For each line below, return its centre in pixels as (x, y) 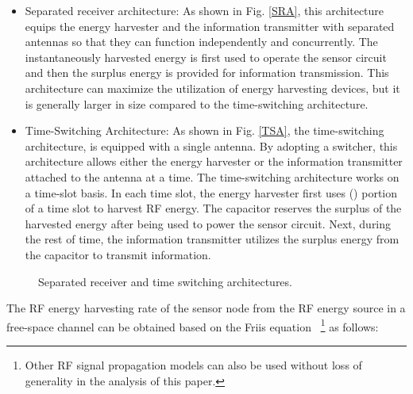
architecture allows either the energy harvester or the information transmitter (214, 161)
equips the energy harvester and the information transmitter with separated (210, 26)
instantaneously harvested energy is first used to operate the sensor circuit (206, 57)
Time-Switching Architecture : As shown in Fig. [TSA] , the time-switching (205, 130)
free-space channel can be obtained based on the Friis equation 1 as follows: (193, 325)
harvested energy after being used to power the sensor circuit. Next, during (208, 223)
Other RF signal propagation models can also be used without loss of (193, 364)
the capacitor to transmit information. (118, 254)
